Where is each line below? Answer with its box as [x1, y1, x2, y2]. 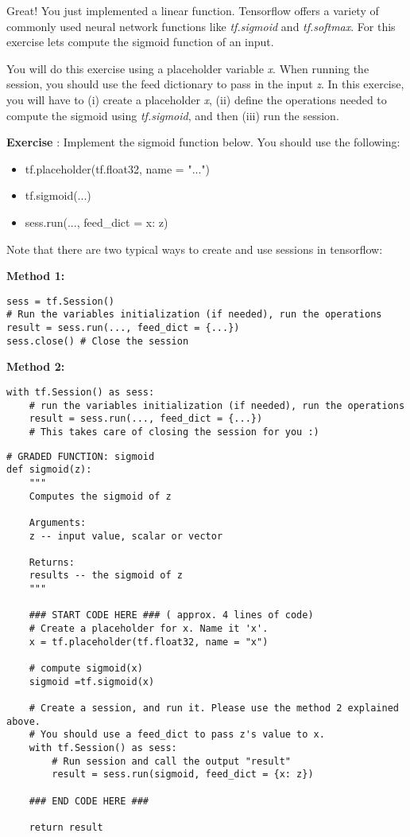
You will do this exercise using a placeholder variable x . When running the [6, 60, 369, 76]
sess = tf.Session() [6, 295, 115, 307]
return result [29, 821, 103, 833]
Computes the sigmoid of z [29, 490, 172, 502]
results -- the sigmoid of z [29, 570, 183, 582]
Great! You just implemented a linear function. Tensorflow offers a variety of [6, 2, 379, 18]
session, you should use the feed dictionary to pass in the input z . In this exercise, [6, 76, 404, 92]
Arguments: [29, 516, 87, 528]
